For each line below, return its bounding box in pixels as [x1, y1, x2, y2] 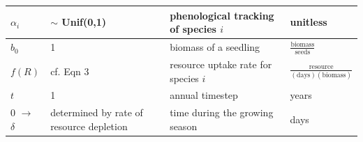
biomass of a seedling [170, 40, 260, 54]
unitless [290, 15, 327, 29]
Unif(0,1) [61, 15, 107, 29]
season [170, 118, 198, 133]
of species [170, 22, 216, 36]
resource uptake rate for [170, 57, 272, 72]
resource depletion [50, 118, 128, 133]
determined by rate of [50, 105, 143, 120]
